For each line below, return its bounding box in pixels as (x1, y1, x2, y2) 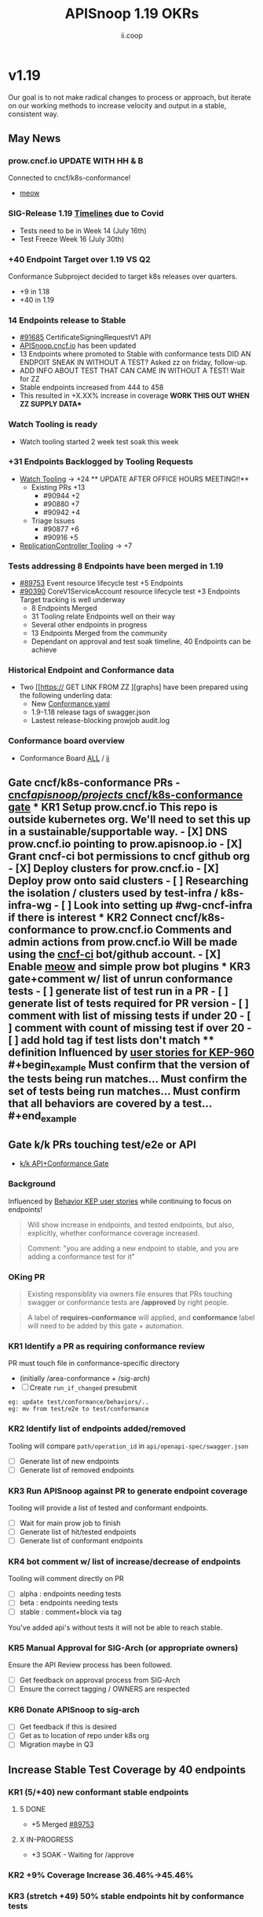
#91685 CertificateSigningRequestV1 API (19, 333, 152, 342)
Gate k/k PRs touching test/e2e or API (8, 1137, 196, 1151)
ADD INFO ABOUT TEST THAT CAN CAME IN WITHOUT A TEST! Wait (19, 366, 245, 375)
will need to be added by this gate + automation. (27, 1320, 184, 1331)
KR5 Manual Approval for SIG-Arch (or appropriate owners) (8, 1642, 239, 1653)
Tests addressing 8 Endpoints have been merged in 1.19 (8, 560, 224, 571)
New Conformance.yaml (31, 699, 110, 709)
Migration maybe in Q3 (19, 1740, 94, 1749)
